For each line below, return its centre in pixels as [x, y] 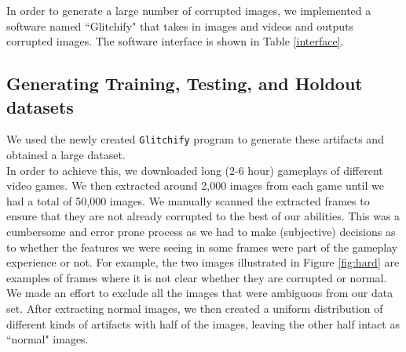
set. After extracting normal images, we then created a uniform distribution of [195, 308]
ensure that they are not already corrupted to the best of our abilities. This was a [203, 216]
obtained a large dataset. [66, 155]
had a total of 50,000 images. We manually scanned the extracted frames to [188, 200]
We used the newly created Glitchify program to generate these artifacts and [195, 139]
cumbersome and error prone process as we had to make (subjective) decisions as [201, 231]
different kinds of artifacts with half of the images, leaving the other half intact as [203, 323]
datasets [40, 106]
